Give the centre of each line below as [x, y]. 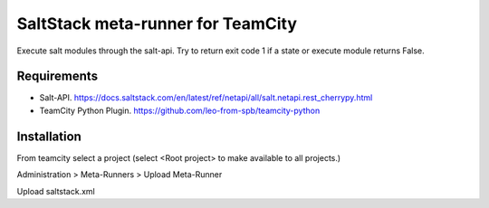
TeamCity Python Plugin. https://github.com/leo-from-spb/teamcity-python [180, 110]
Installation [49, 136]
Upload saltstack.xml [56, 191]
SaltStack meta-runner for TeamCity [157, 24]
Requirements [58, 76]
